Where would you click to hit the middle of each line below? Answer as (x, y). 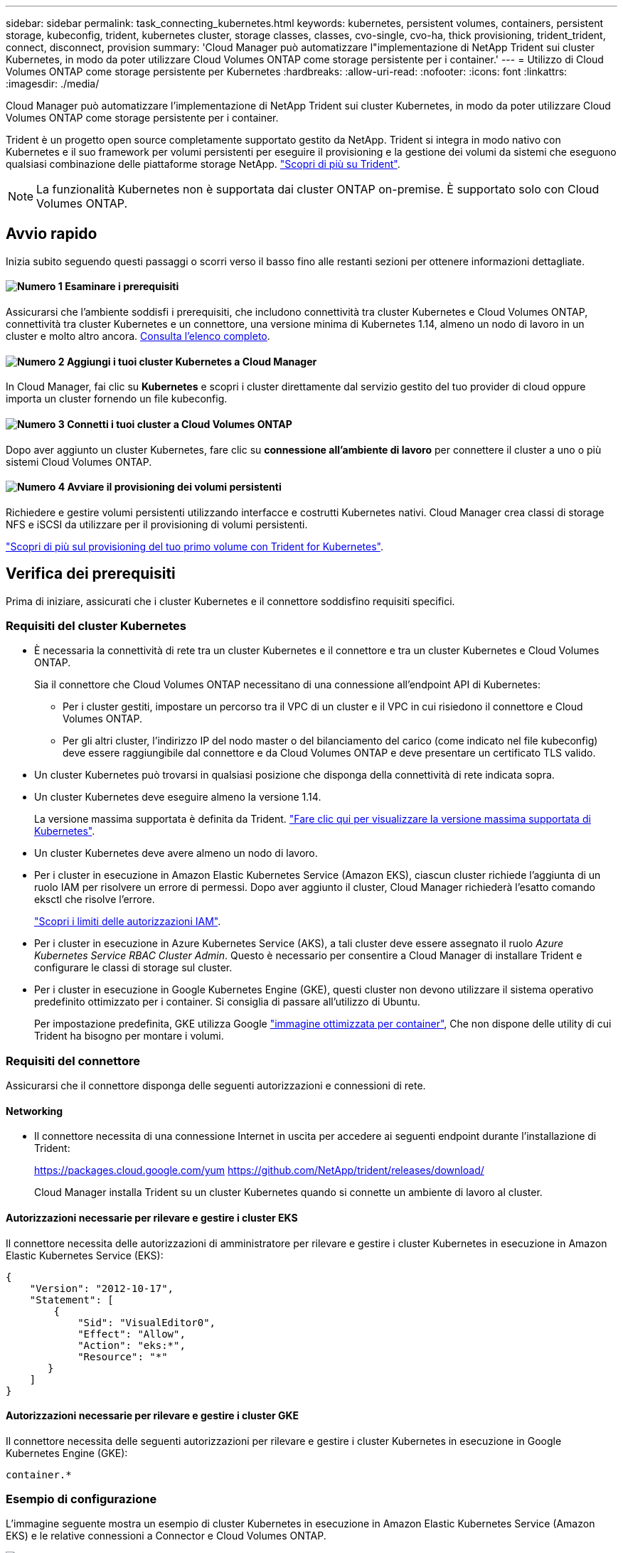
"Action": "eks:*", (132, 1345)
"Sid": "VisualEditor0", (147, 1322)
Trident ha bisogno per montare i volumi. (129, 1036)
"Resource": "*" (123, 1356)
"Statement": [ (71, 1299)
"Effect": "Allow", (132, 1334)
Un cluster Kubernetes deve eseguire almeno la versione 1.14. (178, 797)
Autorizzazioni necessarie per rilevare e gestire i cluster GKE (153, 1416)
